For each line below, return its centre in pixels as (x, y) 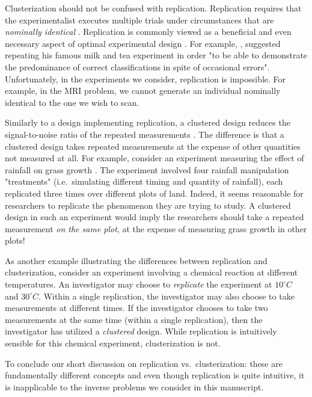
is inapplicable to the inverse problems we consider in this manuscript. (134, 386)
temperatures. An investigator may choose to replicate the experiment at (139, 284)
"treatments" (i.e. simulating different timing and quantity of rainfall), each (144, 181)
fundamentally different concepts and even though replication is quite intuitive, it (155, 375)
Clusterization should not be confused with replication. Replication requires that (153, 8)
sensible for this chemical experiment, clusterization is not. (113, 343)
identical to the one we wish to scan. (72, 102)
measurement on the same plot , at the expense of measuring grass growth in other (156, 228)
